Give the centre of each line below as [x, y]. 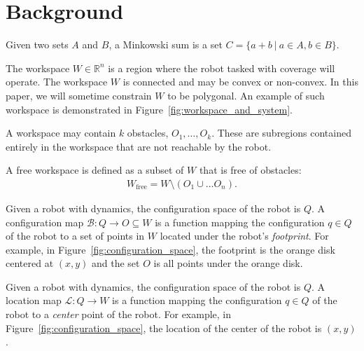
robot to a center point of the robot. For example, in [119, 314]
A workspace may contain [61, 133]
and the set [116, 263]
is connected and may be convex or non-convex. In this [240, 82]
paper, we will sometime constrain [79, 95]
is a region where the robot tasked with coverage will [222, 68]
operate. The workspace [57, 82]
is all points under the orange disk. [228, 263]
